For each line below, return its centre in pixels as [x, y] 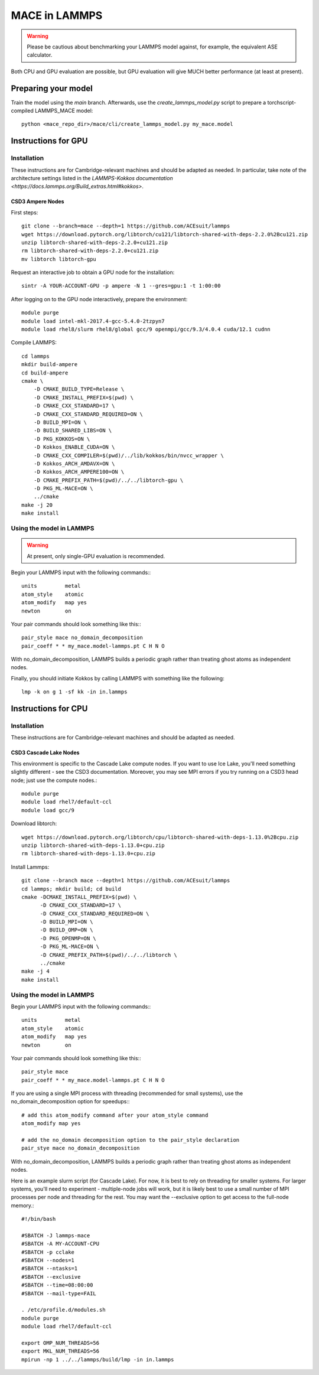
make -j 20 [37, 505]
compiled [22, 111]
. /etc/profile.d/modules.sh [64, 1310]
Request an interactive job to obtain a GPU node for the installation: [93, 272]
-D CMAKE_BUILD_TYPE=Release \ [79, 389]
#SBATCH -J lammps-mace [56, 1235]
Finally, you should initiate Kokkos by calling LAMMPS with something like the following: [118, 678]
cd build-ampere [45, 373]
